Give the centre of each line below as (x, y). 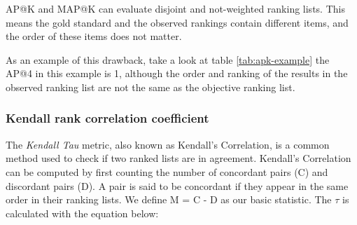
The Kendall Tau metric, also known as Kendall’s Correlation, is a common (168, 144)
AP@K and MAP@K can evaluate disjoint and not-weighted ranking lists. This (175, 8)
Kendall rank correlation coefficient (107, 118)
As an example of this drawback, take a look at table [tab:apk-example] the (168, 59)
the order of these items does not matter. (94, 36)
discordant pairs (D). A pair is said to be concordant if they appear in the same (177, 185)
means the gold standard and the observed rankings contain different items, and (177, 22)
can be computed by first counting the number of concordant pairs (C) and (167, 171)
